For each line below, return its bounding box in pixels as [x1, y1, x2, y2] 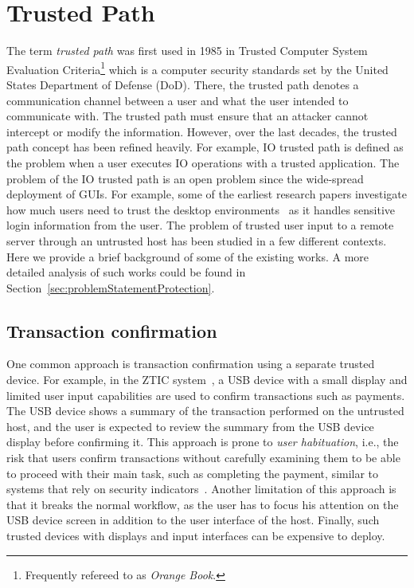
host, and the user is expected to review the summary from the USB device [6, 417, 374, 434]
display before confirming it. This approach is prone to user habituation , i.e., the [6, 433, 399, 450]
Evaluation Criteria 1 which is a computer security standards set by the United [6, 58, 389, 77]
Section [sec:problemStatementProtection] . [6, 279, 215, 296]
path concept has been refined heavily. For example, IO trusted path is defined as [6, 139, 404, 155]
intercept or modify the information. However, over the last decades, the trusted [6, 123, 397, 139]
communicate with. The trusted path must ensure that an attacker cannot [6, 108, 369, 124]
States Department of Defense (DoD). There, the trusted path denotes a [6, 76, 359, 92]
